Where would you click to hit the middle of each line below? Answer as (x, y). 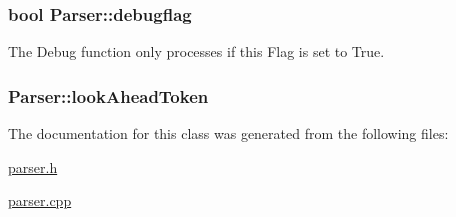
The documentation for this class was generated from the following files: (228, 133)
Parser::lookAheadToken (108, 95)
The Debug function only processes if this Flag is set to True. (196, 51)
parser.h (33, 166)
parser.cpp (40, 200)
